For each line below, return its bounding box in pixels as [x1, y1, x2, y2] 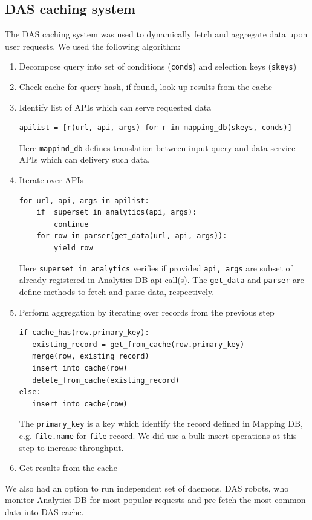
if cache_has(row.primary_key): [19, 328, 149, 337]
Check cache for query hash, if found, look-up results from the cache [19, 80, 272, 93]
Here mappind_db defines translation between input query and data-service [19, 141, 296, 154]
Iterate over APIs [19, 174, 83, 186]
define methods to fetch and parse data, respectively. [19, 285, 215, 297]
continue [54, 219, 89, 229]
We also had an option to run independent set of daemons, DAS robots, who [5, 481, 289, 494]
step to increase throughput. [19, 441, 124, 453]
